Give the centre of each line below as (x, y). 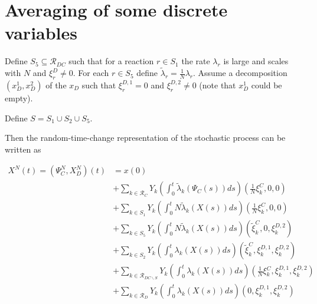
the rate (196, 61)
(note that (218, 85)
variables (41, 33)
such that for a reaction (111, 61)
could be (267, 85)
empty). (19, 98)
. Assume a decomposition (240, 73)
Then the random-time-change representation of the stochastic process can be (145, 138)
